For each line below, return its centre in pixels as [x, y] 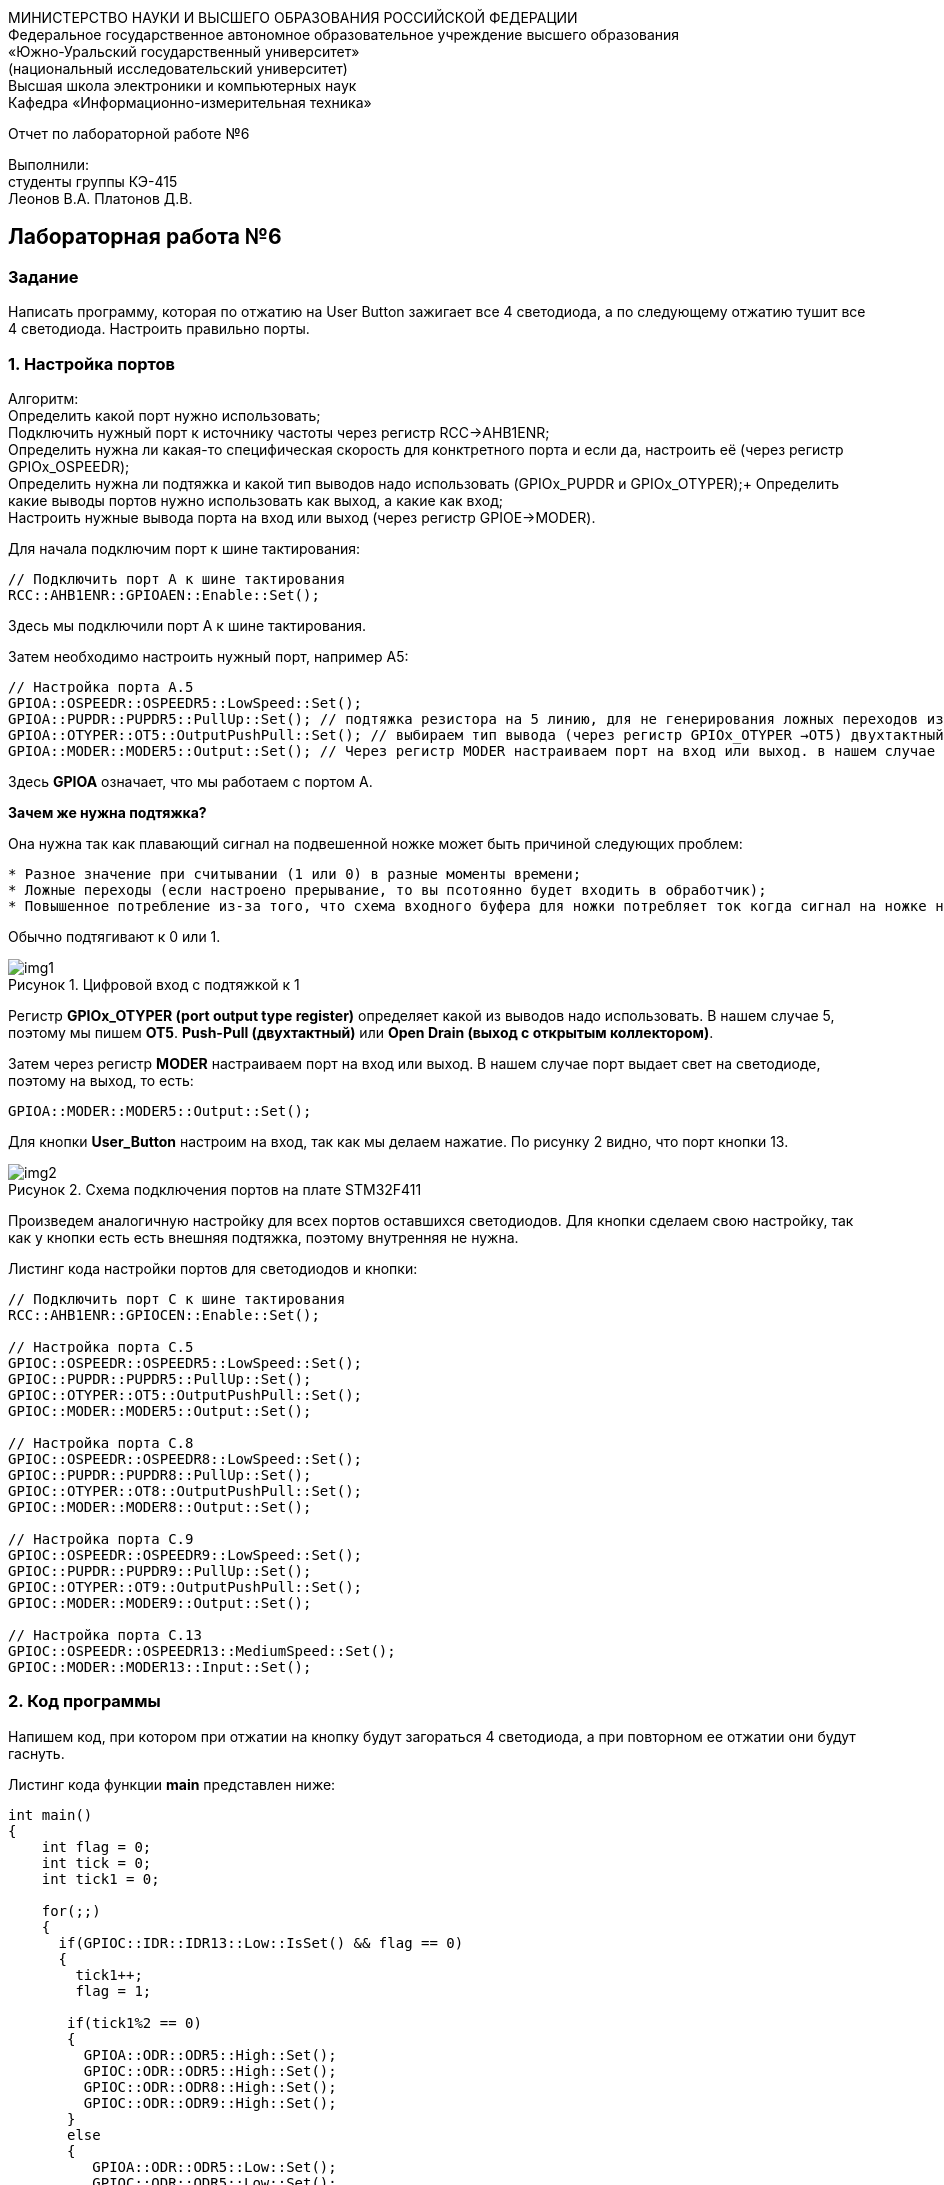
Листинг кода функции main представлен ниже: [172, 1784]
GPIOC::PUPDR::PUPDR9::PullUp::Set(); [160, 1570]
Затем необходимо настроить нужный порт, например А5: [208, 656]
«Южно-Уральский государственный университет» [184, 51]
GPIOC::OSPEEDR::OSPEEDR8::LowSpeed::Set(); [185, 1458]
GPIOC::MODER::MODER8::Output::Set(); [160, 1506]
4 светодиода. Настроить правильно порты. [159, 329]
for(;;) [71, 1910]
